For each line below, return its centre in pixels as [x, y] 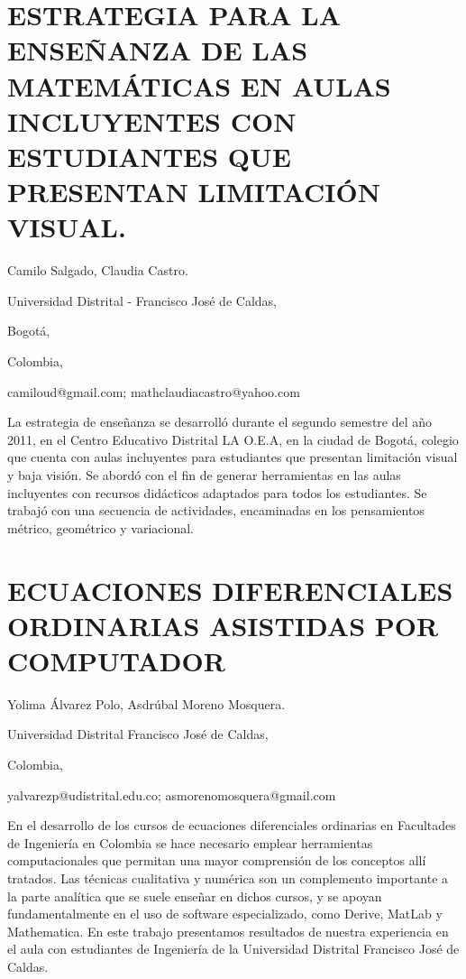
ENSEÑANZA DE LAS [158, 50]
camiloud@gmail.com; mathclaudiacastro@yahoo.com [154, 391]
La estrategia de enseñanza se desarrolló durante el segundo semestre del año [220, 422]
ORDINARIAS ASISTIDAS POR [223, 625]
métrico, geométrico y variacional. [101, 527]
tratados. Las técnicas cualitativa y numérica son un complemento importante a [228, 878]
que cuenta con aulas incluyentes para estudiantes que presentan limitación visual [233, 457]
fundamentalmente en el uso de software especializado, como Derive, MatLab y [225, 914]
